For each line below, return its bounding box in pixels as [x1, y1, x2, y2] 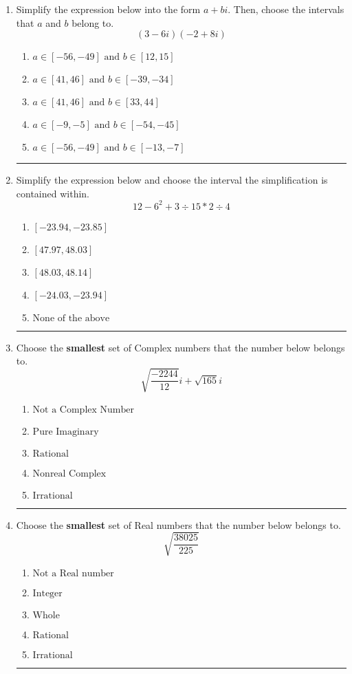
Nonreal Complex [32, 468, 107, 479]
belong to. [71, 15, 114, 30]
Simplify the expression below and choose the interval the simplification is [16, 173, 328, 187]
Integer [32, 588, 63, 598]
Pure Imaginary [32, 426, 99, 437]
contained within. [16, 186, 89, 200]
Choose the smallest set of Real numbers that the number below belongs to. [16, 517, 341, 532]
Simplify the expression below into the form [16, 2, 201, 16]
